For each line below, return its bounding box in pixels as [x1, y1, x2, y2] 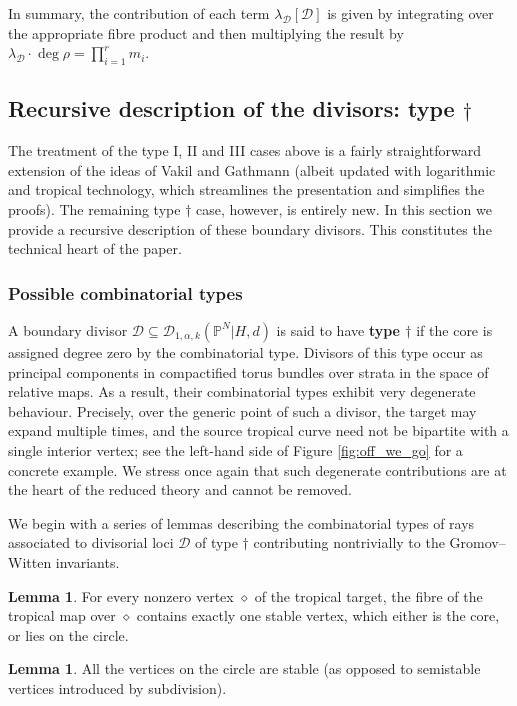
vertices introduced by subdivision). [8, 677, 227, 698]
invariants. [55, 551, 120, 572]
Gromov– [449, 532, 506, 553]
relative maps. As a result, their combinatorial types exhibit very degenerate [8, 381, 476, 402]
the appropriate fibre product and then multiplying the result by [8, 22, 404, 43]
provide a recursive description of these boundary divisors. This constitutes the [8, 218, 492, 239]
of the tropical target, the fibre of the [254, 585, 483, 606]
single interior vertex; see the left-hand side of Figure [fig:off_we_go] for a [8, 439, 463, 460]
